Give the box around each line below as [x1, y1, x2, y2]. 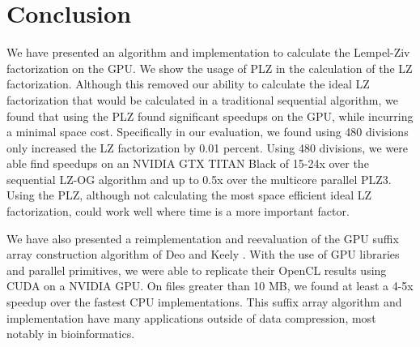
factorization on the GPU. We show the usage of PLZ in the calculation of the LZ [6, 59, 413, 76]
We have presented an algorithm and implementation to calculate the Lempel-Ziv [6, 44, 410, 61]
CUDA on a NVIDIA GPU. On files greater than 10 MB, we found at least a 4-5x [6, 277, 414, 294]
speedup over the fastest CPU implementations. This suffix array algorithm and [6, 293, 402, 311]
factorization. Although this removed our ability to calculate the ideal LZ [6, 75, 370, 92]
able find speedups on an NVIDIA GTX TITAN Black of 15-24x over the [6, 155, 369, 172]
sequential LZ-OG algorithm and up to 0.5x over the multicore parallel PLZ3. [6, 170, 392, 187]
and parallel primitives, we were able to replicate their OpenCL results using [6, 261, 387, 278]
